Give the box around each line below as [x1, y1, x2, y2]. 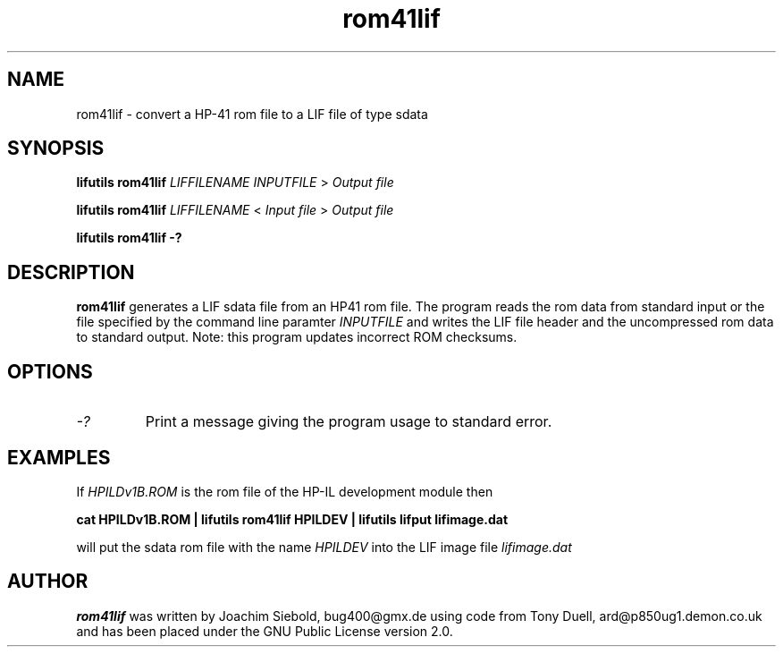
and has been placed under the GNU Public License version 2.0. [76, 623, 453, 639]
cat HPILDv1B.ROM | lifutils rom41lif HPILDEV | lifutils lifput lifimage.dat [76, 511, 509, 527]
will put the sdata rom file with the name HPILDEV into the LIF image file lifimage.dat [76, 539, 572, 555]
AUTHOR [7, 570, 88, 593]
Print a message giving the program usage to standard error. [145, 412, 552, 431]
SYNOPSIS [7, 137, 105, 160]
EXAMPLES [7, 446, 111, 469]
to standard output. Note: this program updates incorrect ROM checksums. [76, 329, 518, 345]
